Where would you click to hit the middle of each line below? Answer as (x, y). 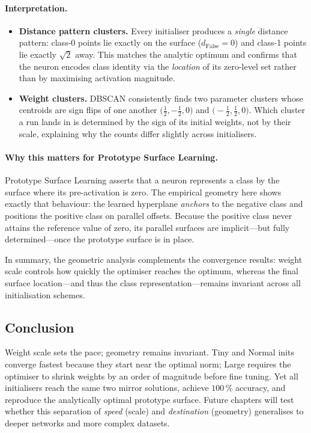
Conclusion (40, 327)
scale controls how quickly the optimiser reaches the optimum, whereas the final (152, 271)
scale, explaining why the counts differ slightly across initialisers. (138, 133)
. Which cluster (277, 110)
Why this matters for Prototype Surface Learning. (111, 157)
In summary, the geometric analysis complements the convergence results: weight (154, 259)
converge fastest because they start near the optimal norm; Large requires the (148, 364)
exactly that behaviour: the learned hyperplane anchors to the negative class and (154, 204)
